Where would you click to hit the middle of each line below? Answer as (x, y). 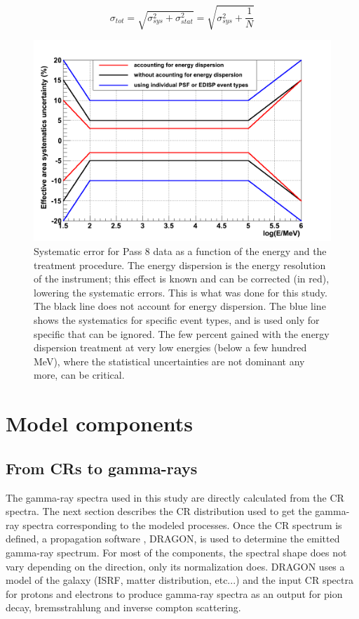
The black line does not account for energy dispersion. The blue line (180, 306)
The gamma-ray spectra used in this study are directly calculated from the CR (175, 497)
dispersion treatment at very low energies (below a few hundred (170, 347)
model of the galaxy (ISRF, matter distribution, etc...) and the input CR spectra (179, 580)
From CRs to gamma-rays (102, 468)
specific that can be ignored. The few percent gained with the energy (182, 333)
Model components (99, 423)
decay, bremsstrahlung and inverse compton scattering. (123, 607)
